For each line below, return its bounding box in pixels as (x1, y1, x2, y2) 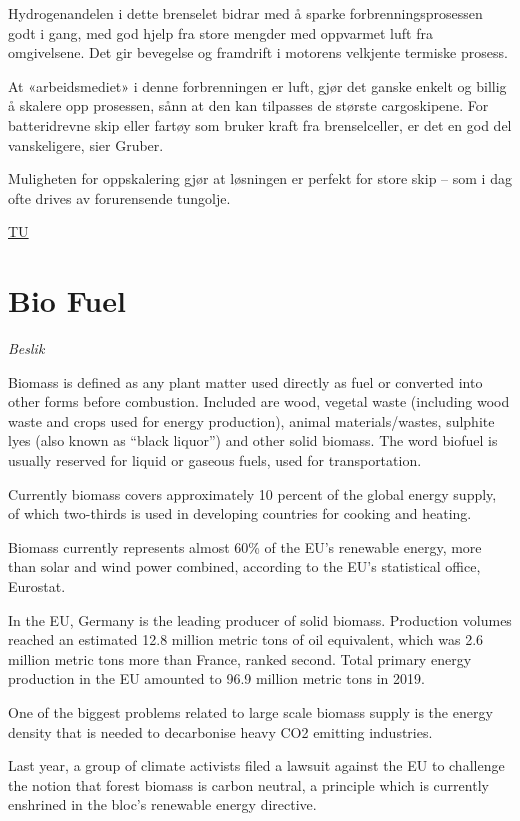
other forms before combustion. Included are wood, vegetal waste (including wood (8, 391, 510, 412)
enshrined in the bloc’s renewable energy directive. (8, 794, 317, 815)
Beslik (8, 338, 45, 359)
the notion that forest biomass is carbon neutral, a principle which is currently (8, 774, 489, 795)
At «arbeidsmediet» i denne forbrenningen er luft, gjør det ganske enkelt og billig (8, 75, 507, 96)
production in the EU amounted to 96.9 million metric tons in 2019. (8, 668, 425, 689)
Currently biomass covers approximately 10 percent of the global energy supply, (8, 483, 497, 504)
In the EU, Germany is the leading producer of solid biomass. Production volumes (8, 609, 512, 630)
